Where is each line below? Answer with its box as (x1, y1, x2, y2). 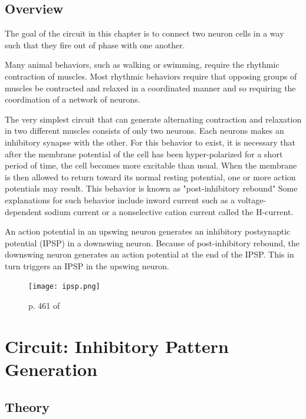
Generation (5, 357, 98, 381)
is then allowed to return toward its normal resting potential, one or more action (5, 170, 296, 183)
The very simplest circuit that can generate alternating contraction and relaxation (5, 113, 302, 125)
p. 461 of (28, 299, 60, 312)
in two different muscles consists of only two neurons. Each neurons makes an (5, 124, 284, 137)
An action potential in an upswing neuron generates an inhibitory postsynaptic (5, 225, 291, 237)
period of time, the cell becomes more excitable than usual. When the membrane (5, 159, 297, 171)
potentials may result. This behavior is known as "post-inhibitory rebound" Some (5, 182, 298, 194)
